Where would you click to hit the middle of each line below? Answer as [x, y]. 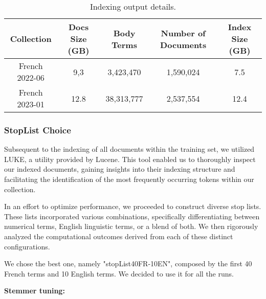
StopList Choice [38, 130]
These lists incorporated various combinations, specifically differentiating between [132, 216]
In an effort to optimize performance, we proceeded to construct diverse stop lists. [133, 206]
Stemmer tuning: [35, 291]
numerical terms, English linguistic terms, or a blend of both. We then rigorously [131, 226]
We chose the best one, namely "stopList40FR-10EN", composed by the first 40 [128, 263]
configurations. [27, 246]
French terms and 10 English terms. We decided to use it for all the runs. [119, 273]
